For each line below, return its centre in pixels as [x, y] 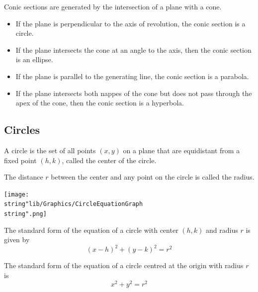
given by [17, 240]
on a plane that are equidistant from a [181, 150]
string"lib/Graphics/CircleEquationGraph [74, 204]
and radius [222, 230]
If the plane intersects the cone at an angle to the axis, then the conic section [133, 49]
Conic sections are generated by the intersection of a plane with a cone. [113, 6]
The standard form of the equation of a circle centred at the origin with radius [124, 265]
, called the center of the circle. [109, 160]
